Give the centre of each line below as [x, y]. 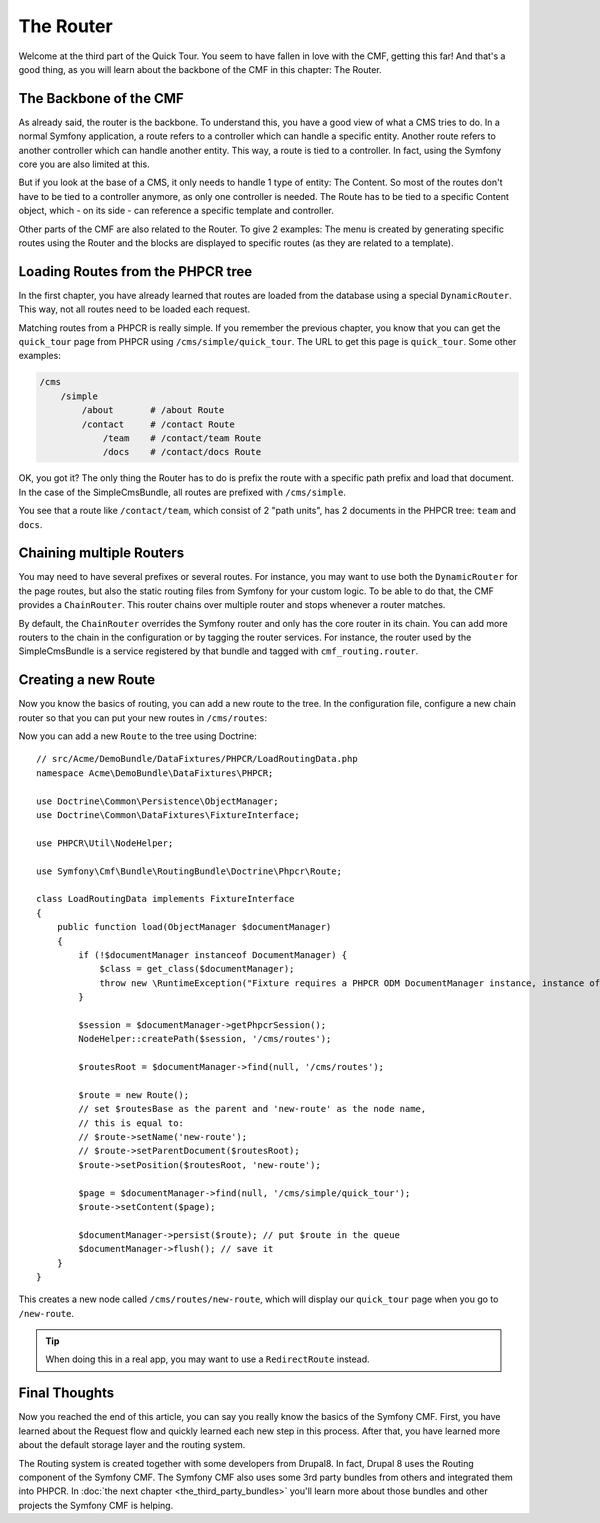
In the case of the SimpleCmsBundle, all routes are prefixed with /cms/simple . [182, 492]
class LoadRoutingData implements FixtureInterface [165, 899]
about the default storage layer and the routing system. [132, 1445]
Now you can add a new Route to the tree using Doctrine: [137, 736]
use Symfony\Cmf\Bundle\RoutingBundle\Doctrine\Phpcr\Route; [189, 871]
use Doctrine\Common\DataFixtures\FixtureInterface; [168, 815]
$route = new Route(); [134, 1094]
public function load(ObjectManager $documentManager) [194, 927]
